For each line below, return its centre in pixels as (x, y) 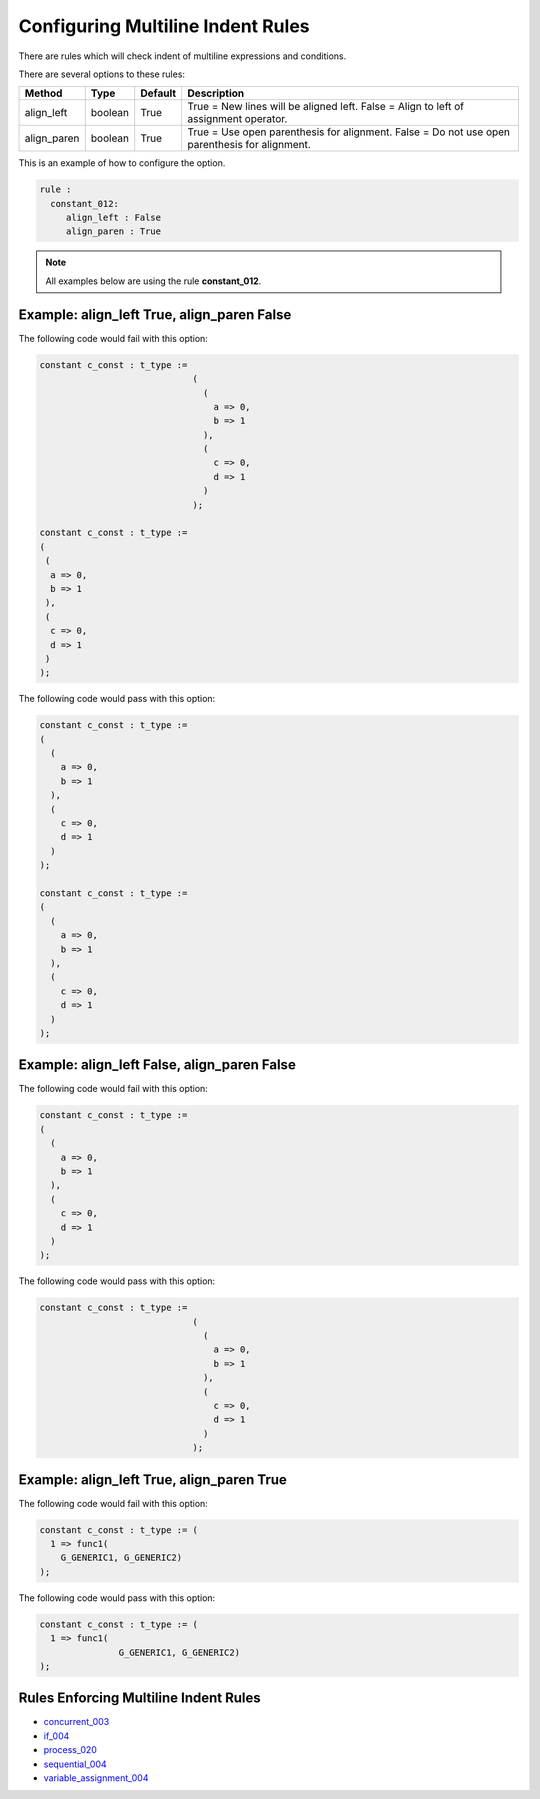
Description (216, 93)
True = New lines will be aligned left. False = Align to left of (326, 107)
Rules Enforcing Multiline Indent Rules (140, 1698)
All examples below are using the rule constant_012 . (153, 281)
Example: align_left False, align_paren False (157, 1065)
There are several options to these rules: (101, 74)
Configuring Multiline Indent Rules (164, 26)
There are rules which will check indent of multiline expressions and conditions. (182, 56)
